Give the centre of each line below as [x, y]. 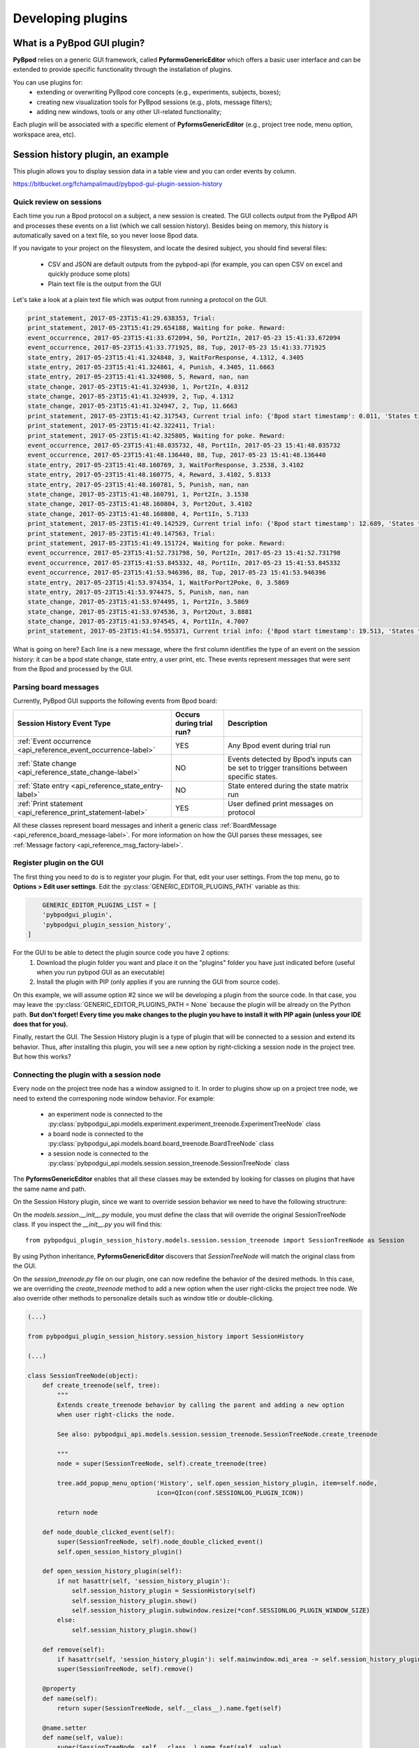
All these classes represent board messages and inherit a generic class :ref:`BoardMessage [145, 825]
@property [59, 1689]
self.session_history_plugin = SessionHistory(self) [164, 1591]
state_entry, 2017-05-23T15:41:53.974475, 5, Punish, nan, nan [138, 592]
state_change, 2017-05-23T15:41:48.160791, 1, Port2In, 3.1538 [138, 494]
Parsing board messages [56, 687]
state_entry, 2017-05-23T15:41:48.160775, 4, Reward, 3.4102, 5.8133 [149, 475]
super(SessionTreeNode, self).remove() [125, 1669]
